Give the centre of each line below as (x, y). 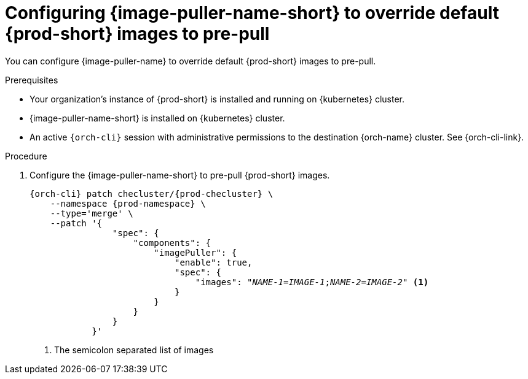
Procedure (26, 156)
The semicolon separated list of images (134, 350)
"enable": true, (214, 262)
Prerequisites (32, 80)
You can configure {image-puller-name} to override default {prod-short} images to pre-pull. (191, 61)
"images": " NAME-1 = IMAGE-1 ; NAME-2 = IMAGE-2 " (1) (312, 282)
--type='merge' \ (92, 213)
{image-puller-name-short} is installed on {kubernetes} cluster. (157, 118)
